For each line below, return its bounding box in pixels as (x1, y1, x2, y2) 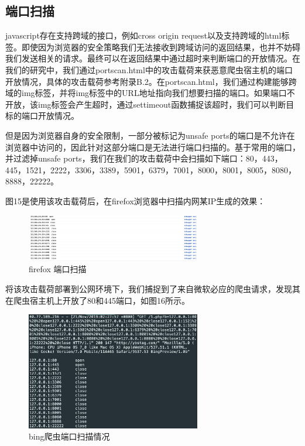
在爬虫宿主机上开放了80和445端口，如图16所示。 (5, 294, 190, 306)
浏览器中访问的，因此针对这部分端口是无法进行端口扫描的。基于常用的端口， (5, 140, 300, 153)
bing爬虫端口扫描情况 (29, 430, 110, 442)
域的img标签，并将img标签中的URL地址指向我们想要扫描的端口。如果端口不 (5, 87, 295, 99)
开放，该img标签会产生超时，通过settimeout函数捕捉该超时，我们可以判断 (5, 98, 286, 110)
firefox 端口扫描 (29, 263, 87, 275)
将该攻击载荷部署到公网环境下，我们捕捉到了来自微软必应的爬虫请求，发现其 (5, 282, 300, 294)
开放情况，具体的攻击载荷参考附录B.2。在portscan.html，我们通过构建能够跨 (5, 75, 297, 87)
